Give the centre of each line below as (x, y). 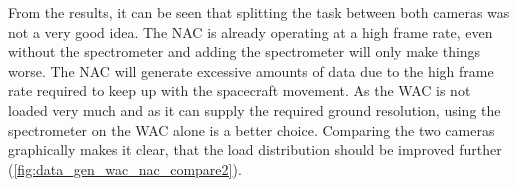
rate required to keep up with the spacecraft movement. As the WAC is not (239, 90)
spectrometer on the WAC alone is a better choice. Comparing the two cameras (251, 129)
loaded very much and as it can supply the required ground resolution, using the (254, 109)
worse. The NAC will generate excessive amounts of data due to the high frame (251, 70)
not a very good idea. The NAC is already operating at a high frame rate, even (250, 31)
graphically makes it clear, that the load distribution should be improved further (255, 149)
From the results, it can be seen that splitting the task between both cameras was (259, 12)
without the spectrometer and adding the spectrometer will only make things (244, 51)
